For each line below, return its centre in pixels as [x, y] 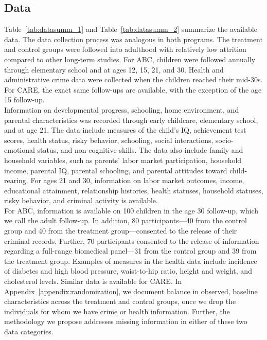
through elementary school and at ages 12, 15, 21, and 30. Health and [114, 69]
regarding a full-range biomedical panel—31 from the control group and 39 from [130, 251]
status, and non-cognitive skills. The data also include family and [140, 150]
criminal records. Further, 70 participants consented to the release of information [132, 240]
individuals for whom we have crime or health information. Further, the [117, 311]
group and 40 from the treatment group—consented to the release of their [121, 231]
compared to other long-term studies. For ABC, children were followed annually [130, 59]
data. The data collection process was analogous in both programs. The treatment [133, 39]
